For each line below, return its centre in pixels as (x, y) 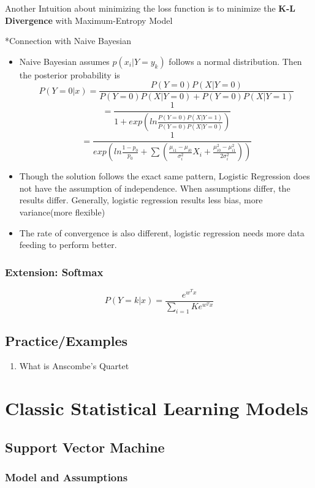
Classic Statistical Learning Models (157, 408)
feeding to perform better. (68, 245)
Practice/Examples (66, 340)
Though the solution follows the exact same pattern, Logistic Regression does (165, 176)
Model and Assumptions (66, 477)
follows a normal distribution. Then (235, 61)
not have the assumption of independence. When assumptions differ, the (155, 188)
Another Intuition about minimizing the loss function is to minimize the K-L (150, 8)
